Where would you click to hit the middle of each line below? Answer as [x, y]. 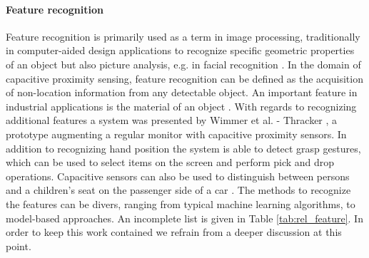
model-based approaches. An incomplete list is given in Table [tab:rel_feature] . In [184, 218]
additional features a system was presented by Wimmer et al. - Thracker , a [172, 120]
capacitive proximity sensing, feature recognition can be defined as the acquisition [184, 78]
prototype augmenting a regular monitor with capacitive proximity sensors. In [176, 134]
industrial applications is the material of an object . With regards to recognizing [181, 106]
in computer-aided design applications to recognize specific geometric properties [180, 50]
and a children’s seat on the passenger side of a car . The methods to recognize [178, 190]
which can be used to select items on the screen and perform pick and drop [170, 162]
